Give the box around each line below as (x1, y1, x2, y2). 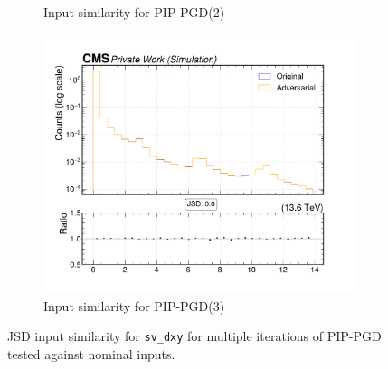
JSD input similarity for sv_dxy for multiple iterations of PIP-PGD (7, 326, 382, 345)
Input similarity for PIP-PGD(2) (43, 3, 225, 21)
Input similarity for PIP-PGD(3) (43, 296, 225, 315)
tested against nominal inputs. (7, 344, 175, 363)
